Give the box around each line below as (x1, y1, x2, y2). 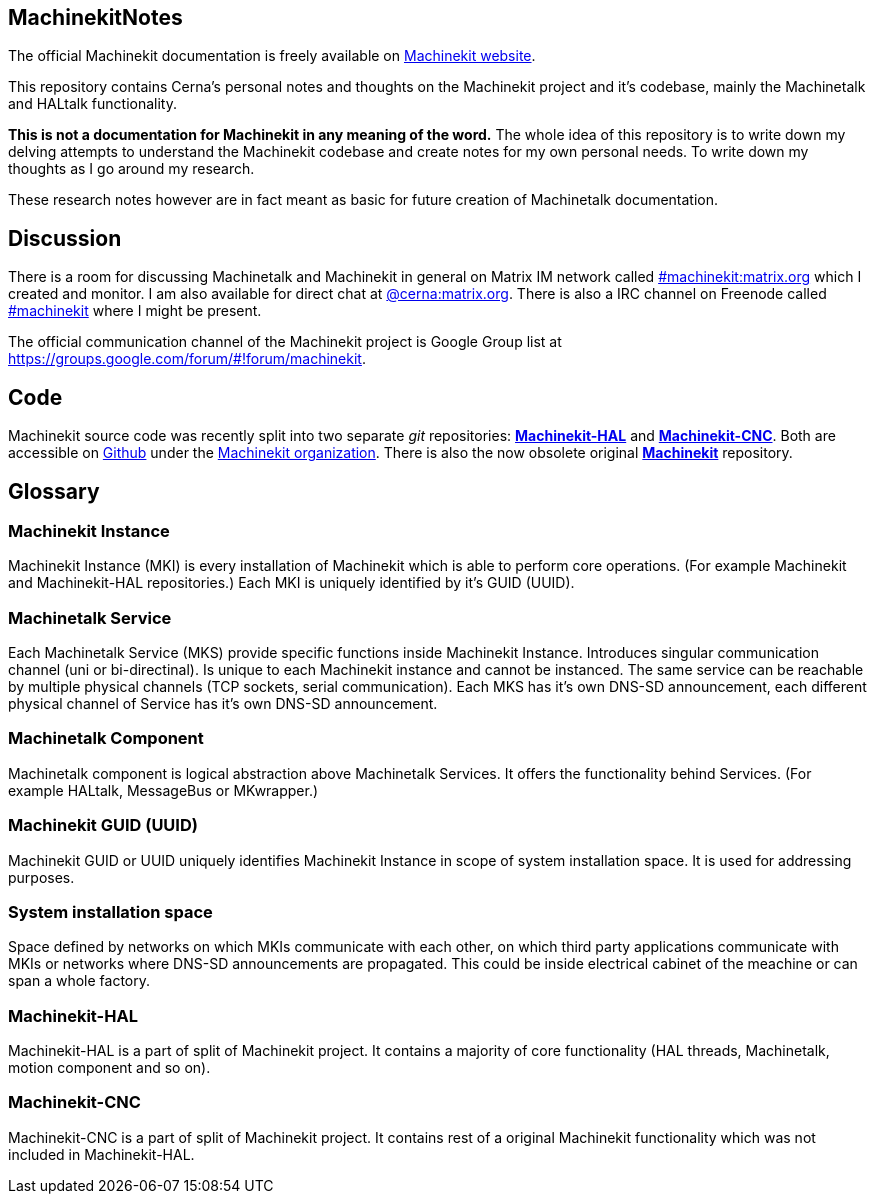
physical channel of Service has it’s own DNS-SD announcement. (8, 695, 438, 713)
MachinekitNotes (8, 5, 183, 30)
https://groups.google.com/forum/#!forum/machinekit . (8, 350, 366, 368)
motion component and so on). (8, 1059, 211, 1077)
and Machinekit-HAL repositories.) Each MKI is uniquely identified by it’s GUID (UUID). (8, 574, 575, 592)
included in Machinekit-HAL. (8, 1145, 195, 1163)
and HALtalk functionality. (8, 95, 177, 113)
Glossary (8, 478, 100, 504)
